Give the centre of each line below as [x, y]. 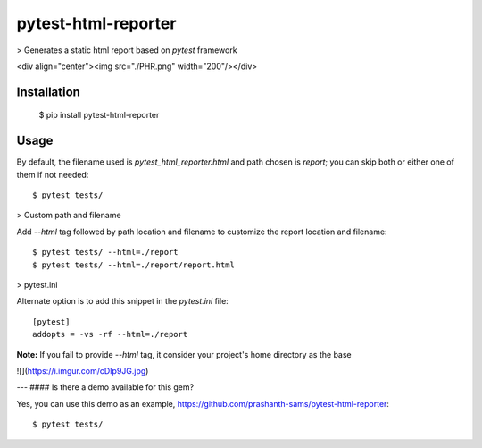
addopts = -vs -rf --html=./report [110, 334]
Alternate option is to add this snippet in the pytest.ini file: [123, 301]
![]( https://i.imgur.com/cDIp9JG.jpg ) [83, 370]
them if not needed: [53, 174]
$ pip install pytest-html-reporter [99, 115]
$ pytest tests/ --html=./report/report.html [134, 265]
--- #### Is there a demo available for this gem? [105, 387]
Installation [48, 92]
